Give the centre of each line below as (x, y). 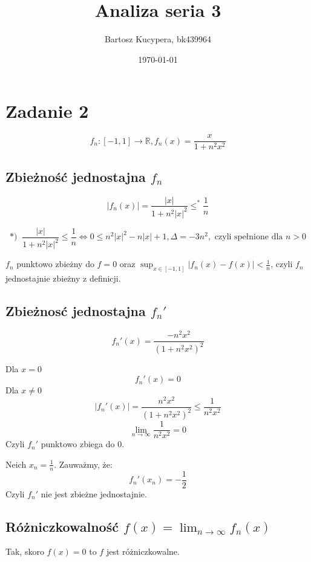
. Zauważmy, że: (83, 464)
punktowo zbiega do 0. (83, 444)
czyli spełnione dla (249, 237)
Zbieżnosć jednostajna (76, 311)
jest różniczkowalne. (143, 551)
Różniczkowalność (62, 526)
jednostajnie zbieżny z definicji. (63, 278)
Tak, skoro (25, 551)
